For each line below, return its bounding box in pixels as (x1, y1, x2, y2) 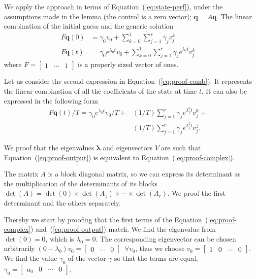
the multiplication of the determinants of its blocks (4, 178, 158, 188)
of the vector (68, 253, 106, 263)
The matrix (4, 169, 38, 179)
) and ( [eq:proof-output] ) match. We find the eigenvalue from (31, 224, 216, 234)
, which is (45, 233, 74, 244)
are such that (161, 142, 201, 152)
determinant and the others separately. (4, 197, 121, 208)
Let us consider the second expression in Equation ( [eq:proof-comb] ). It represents (4, 76, 252, 86)
